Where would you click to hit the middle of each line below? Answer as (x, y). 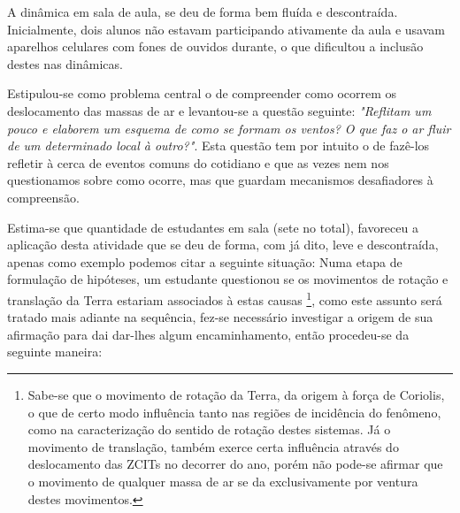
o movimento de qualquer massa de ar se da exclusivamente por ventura (223, 481)
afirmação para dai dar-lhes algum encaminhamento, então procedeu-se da (208, 334)
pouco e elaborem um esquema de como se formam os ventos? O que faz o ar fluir (229, 128)
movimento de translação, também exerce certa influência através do (213, 446)
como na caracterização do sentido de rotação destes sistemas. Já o (209, 429)
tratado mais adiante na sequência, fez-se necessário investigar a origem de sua (220, 317)
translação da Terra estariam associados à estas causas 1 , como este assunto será (225, 298)
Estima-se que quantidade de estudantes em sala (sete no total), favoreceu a (213, 227)
